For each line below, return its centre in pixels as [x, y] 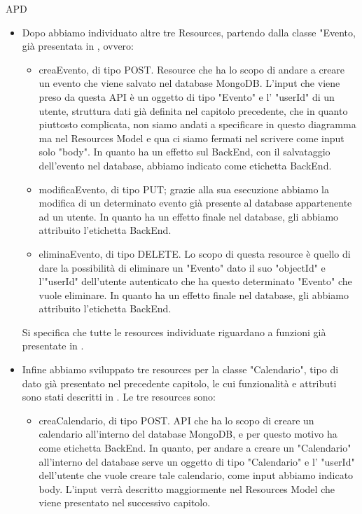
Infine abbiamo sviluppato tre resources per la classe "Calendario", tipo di [180, 369]
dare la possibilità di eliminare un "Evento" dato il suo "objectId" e [182, 267]
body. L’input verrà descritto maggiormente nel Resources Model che [187, 488]
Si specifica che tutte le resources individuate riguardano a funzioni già [174, 332]
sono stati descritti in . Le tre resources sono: [119, 397]
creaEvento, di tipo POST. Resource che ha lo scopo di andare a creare [192, 69]
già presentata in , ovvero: [78, 46]
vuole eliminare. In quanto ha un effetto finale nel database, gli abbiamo [194, 294]
